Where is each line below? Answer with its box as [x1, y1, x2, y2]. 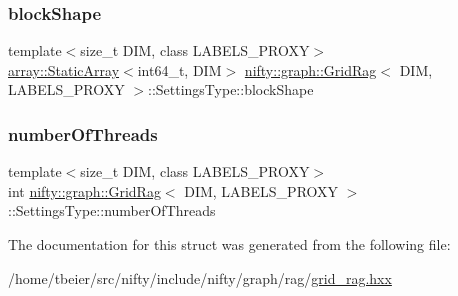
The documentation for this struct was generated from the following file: [8, 234, 451, 254]
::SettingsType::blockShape [148, 79, 314, 100]
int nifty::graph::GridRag [8, 180, 161, 201]
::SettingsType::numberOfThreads [8, 200, 216, 221]
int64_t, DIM [137, 59, 222, 80]
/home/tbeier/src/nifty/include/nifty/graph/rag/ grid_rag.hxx [8, 267, 392, 288]
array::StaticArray [8, 59, 120, 80]
